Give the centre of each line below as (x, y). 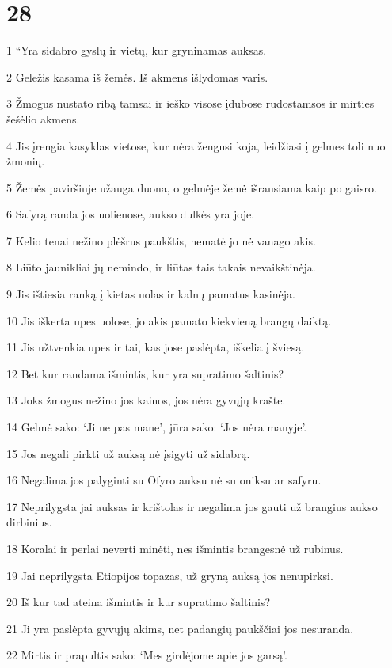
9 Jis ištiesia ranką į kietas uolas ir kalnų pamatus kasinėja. (151, 294)
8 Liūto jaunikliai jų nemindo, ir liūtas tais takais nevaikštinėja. (161, 267)
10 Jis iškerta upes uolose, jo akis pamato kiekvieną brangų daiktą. (169, 320)
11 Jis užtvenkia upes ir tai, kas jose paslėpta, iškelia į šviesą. (156, 347)
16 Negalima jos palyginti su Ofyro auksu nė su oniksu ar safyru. (164, 480)
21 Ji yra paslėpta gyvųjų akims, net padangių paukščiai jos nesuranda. (180, 628)
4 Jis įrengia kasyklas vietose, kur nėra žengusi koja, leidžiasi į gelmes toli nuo (196, 145)
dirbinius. (29, 522)
